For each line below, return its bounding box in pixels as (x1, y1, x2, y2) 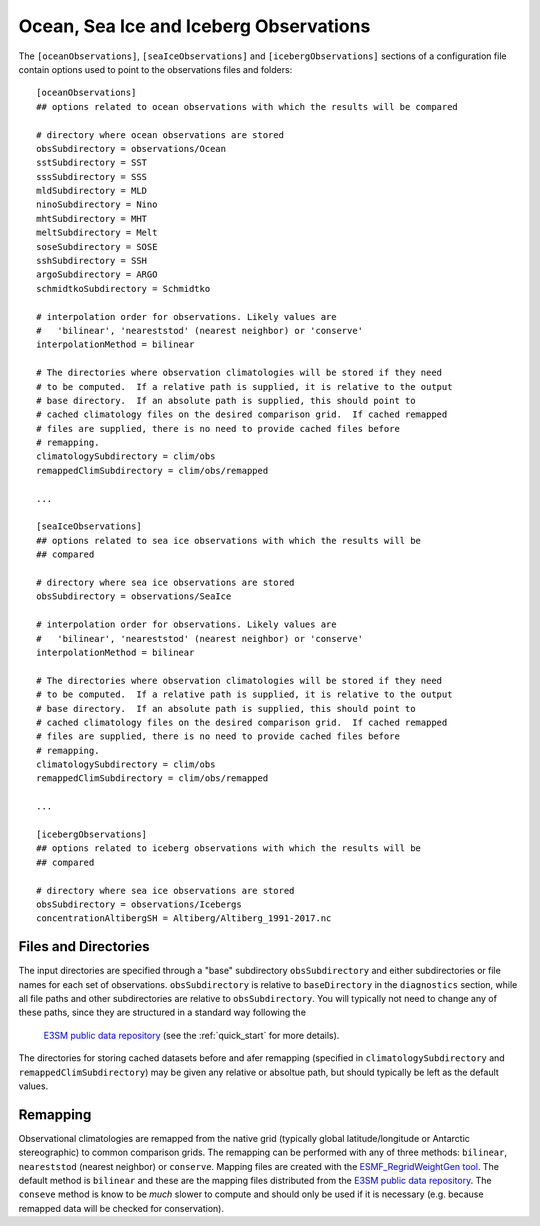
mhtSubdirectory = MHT (36, 213, 148, 224)
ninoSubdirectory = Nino (36, 199, 158, 210)
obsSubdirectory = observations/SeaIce (36, 591, 232, 602)
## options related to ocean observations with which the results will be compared (36, 101, 459, 112)
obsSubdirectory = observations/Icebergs (36, 898, 242, 910)
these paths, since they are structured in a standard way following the (18, 1006, 307, 1019)
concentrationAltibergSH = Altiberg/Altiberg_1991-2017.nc (36, 913, 332, 924)
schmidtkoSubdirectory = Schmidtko (36, 283, 211, 294)
